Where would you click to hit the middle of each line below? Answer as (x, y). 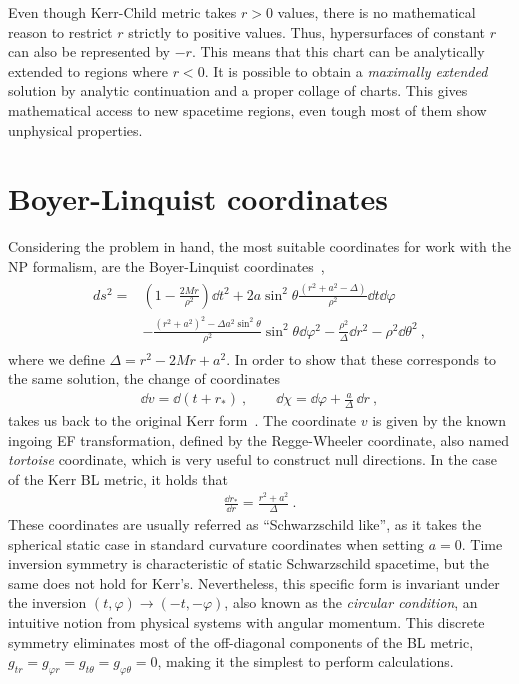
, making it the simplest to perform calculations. (305, 661)
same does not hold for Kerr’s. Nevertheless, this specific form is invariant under (254, 582)
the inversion (47, 602)
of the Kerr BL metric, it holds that (118, 478)
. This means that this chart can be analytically (338, 51)
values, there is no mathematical (376, 12)
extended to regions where (88, 70)
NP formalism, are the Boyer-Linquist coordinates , (166, 265)
